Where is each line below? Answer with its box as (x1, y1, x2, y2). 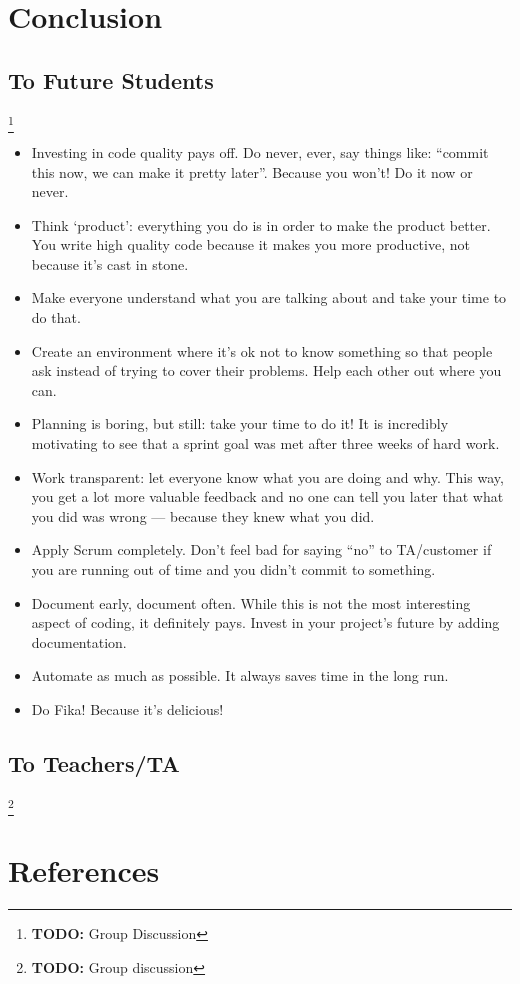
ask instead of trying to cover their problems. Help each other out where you (31, 360, 502, 381)
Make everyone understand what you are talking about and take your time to (31, 287, 507, 308)
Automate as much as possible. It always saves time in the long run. (31, 665, 449, 686)
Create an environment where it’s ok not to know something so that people (31, 340, 493, 361)
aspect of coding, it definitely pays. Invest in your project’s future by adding (31, 612, 500, 633)
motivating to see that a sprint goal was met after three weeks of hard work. (31, 433, 500, 454)
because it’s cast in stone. (31, 253, 189, 274)
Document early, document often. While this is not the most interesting (31, 592, 471, 613)
